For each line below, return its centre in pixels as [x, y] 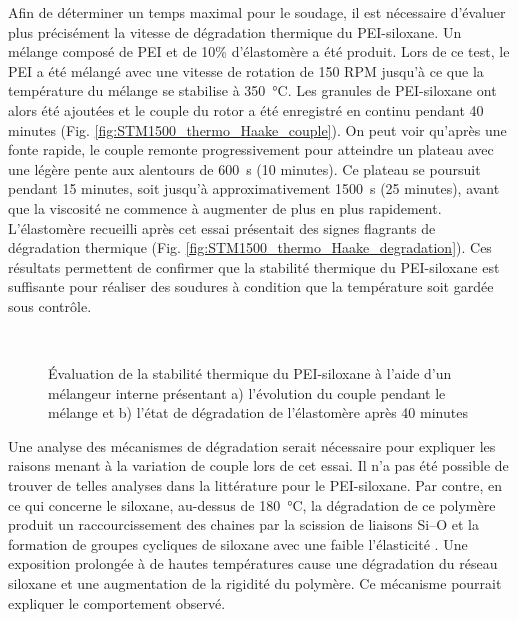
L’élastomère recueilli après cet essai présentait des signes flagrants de [222, 227]
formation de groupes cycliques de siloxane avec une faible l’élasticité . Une [238, 543]
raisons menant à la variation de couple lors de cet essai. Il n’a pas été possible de [258, 465]
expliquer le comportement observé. [117, 602]
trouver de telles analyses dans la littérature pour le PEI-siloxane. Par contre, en [255, 485]
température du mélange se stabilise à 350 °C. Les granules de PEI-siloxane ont [252, 90]
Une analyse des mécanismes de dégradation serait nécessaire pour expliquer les [252, 445]
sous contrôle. [50, 305]
